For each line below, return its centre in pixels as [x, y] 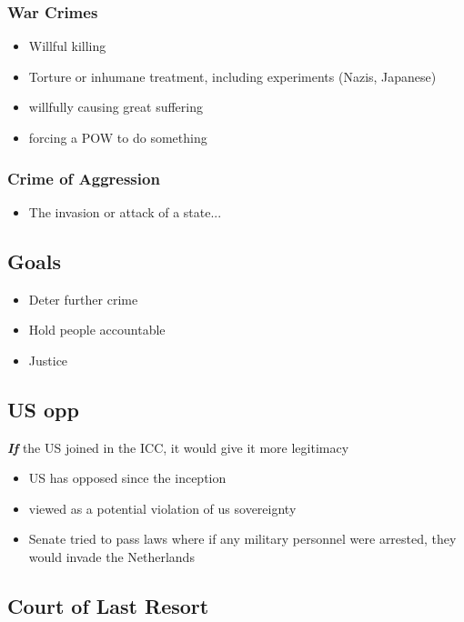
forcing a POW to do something [118, 137]
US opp [43, 409]
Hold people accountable [97, 330]
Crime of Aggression [84, 178]
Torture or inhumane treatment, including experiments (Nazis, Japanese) [232, 76]
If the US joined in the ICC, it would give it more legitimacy [178, 447]
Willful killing [67, 46]
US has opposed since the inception [127, 478]
